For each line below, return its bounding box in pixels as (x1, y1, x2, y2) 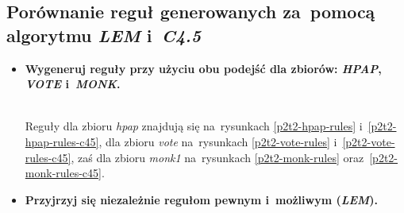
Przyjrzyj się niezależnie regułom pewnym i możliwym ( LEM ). (25, 191, 378, 207)
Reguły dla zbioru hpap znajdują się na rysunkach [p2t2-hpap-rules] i (25, 118, 363, 134)
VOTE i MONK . (25, 76, 121, 92)
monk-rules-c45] (25, 165, 102, 181)
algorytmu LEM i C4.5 (6, 22, 202, 47)
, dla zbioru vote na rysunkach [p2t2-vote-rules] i (98, 133, 337, 149)
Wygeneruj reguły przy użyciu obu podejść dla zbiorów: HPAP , (25, 60, 382, 76)
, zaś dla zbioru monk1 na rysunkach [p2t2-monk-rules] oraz (71, 149, 364, 165)
